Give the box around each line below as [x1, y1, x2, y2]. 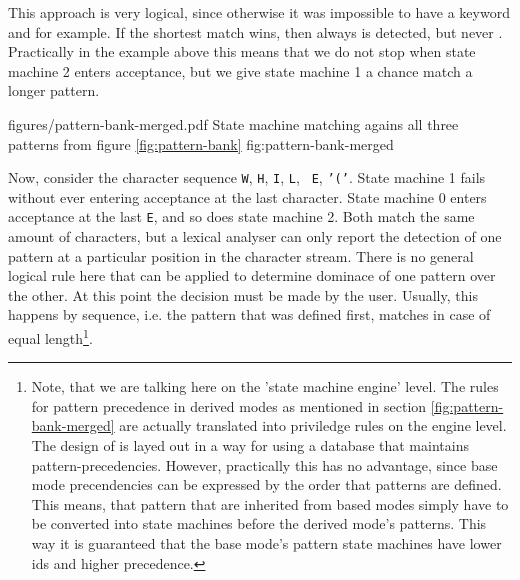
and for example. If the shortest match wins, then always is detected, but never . [8, 21, 503, 42]
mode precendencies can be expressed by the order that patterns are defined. [31, 474, 502, 495]
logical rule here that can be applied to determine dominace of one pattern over [8, 265, 496, 286]
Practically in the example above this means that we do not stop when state [8, 41, 476, 62]
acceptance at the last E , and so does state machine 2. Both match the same [8, 206, 475, 227]
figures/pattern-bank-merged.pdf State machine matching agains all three [8, 113, 459, 134]
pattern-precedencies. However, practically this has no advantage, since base [31, 454, 498, 475]
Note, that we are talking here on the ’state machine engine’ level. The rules [31, 376, 499, 397]
